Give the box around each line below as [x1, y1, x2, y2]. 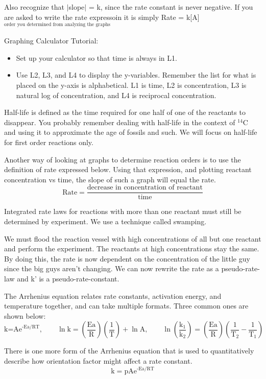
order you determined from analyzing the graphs [4, 22, 110, 28]
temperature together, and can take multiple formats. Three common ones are [4, 300, 249, 311]
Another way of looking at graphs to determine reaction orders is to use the [4, 154, 241, 164]
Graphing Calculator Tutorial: [4, 35, 99, 46]
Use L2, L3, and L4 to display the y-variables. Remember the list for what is [16, 69, 256, 80]
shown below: [4, 310, 46, 321]
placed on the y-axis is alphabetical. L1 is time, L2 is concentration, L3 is [16, 80, 247, 90]
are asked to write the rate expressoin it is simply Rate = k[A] [4, 11, 200, 22]
